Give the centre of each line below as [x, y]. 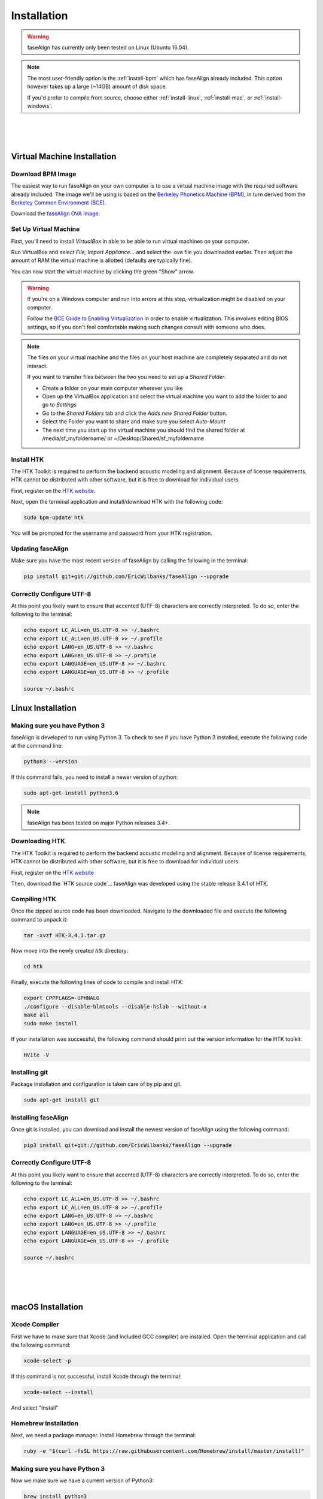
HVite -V [36, 1055]
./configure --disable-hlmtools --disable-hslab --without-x [115, 1006]
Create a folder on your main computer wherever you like [112, 388]
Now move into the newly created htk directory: [70, 951]
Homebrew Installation [45, 1423]
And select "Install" [35, 1408]
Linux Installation [44, 708]
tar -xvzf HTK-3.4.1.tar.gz [65, 935]
